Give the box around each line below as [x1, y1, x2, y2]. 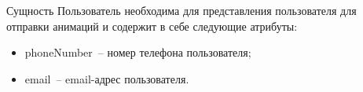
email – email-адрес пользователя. [24, 70, 189, 86]
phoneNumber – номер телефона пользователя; [24, 44, 251, 61]
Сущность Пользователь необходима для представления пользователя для [6, 2, 357, 18]
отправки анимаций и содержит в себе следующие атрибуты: [6, 17, 298, 34]
